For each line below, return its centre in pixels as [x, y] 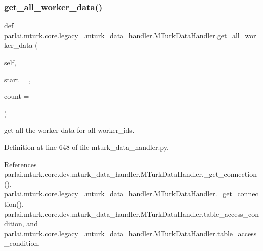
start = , [18, 79]
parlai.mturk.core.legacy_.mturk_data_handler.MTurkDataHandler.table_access [130, 233]
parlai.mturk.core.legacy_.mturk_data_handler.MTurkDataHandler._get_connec [131, 194]
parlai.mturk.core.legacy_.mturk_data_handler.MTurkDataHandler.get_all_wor [130, 35]
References [20, 164]
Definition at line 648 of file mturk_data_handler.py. [86, 147]
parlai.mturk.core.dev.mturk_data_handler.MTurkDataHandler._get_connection [130, 174]
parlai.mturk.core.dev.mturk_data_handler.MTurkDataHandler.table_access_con [131, 213]
